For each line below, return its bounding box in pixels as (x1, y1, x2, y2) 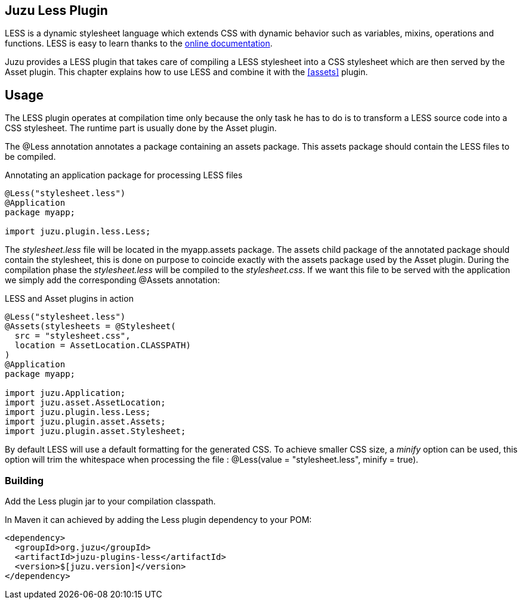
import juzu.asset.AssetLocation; (5, 398, 166, 408)
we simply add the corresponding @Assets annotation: (5, 275, 220, 286)
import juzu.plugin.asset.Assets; (5, 417, 166, 427)
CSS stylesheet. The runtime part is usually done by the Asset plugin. (5, 123, 277, 134)
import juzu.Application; (5, 388, 126, 398)
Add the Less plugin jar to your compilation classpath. (5, 496, 216, 507)
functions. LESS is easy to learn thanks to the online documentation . (5, 38, 273, 49)
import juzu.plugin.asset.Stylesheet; (5, 426, 186, 436)
